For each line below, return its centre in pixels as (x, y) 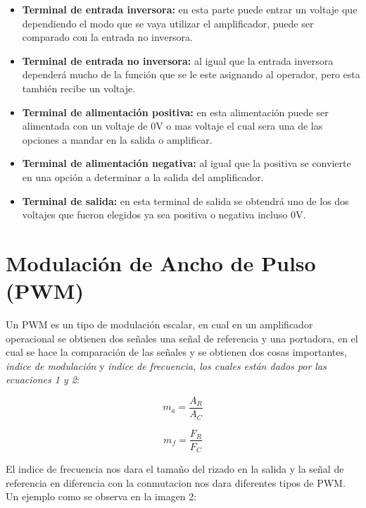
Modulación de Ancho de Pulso (161, 262)
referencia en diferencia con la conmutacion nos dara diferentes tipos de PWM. (176, 482)
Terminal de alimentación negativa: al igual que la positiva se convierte (187, 163)
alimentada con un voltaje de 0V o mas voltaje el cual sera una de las (172, 126)
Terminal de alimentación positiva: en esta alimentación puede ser (175, 112)
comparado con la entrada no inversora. (107, 37)
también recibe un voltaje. (79, 88)
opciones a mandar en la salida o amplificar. (117, 139)
